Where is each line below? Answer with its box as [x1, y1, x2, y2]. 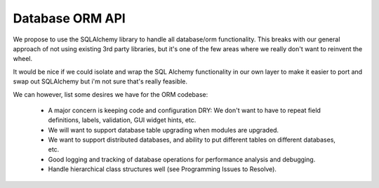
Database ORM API [13, 11, 126, 26]
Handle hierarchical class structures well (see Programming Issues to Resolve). [48, 165, 277, 173]
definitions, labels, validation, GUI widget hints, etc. [48, 116, 197, 124]
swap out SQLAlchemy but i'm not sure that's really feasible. [13, 77, 188, 86]
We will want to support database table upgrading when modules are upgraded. [48, 126, 279, 134]
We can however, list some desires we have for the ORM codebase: [13, 90, 208, 98]
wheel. [13, 55, 33, 63]
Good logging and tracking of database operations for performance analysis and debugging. [48, 155, 316, 163]
